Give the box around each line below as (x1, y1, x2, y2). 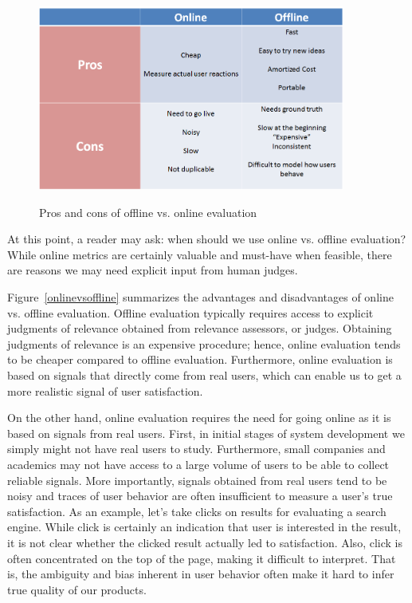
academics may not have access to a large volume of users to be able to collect (7, 455, 390, 472)
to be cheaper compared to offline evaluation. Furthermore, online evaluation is (7, 351, 393, 368)
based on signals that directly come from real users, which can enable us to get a (7, 367, 402, 384)
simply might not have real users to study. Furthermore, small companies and (7, 440, 386, 457)
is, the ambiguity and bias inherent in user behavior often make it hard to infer (7, 566, 394, 582)
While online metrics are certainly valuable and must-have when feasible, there (7, 246, 392, 262)
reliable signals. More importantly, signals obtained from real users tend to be (7, 471, 387, 488)
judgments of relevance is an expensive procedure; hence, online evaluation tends (7, 335, 401, 352)
